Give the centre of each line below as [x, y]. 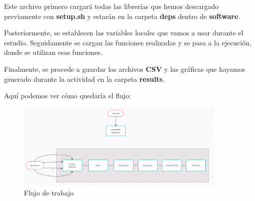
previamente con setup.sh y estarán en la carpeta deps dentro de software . [122, 16]
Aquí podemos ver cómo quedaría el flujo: [67, 96]
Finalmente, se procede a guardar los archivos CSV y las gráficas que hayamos [125, 69]
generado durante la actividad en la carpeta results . [84, 79]
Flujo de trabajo [49, 193]
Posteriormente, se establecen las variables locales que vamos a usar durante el [124, 33]
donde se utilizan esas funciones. [53, 52]
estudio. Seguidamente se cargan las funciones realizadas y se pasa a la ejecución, [128, 42]
